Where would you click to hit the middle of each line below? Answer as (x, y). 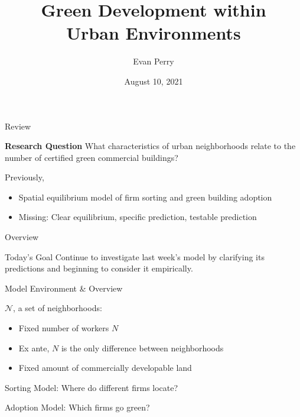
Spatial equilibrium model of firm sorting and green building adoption (145, 197)
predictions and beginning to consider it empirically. (99, 268)
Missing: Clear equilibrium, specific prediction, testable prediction (138, 217)
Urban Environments (154, 33)
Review (18, 126)
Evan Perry (154, 61)
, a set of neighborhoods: (58, 308)
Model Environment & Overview (64, 288)
